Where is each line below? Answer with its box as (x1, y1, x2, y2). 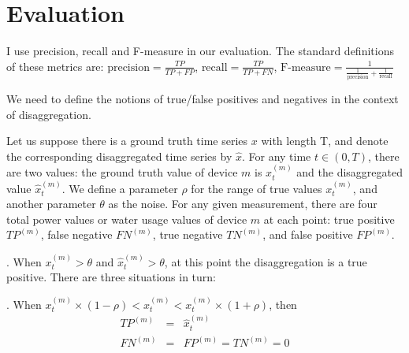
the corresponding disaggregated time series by (6, 147, 232, 164)
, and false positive (262, 226, 353, 243)
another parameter (6, 195, 96, 212)
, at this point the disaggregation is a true (164, 253, 367, 269)
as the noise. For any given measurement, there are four (108, 195, 377, 212)
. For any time (241, 147, 311, 164)
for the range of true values (191, 180, 322, 196)
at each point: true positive (263, 210, 395, 227)
